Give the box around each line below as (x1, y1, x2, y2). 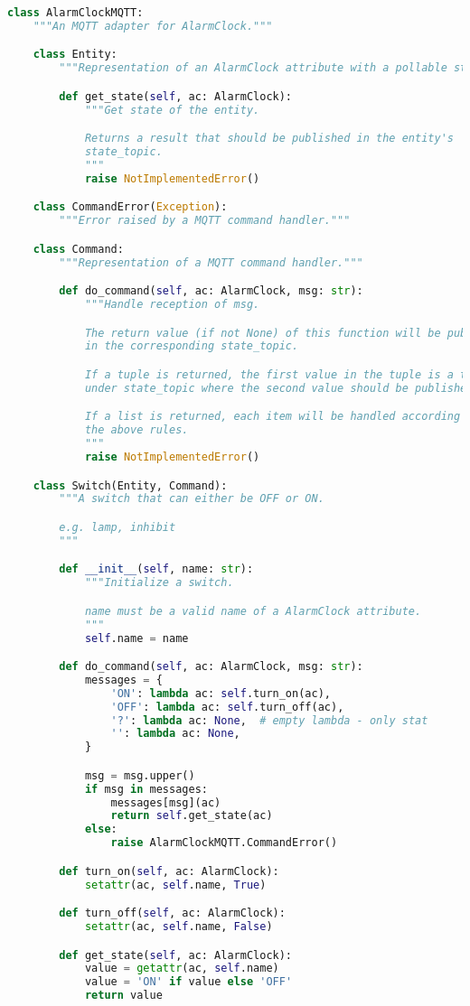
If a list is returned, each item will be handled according (84, 410, 461, 424)
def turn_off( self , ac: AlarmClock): (59, 907, 286, 920)
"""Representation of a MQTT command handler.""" (59, 256, 363, 269)
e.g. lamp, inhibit (59, 520, 176, 534)
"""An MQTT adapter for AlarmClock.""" (33, 19, 273, 33)
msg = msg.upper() (84, 768, 195, 782)
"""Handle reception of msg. (84, 298, 260, 312)
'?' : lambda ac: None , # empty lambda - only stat (110, 713, 428, 727)
